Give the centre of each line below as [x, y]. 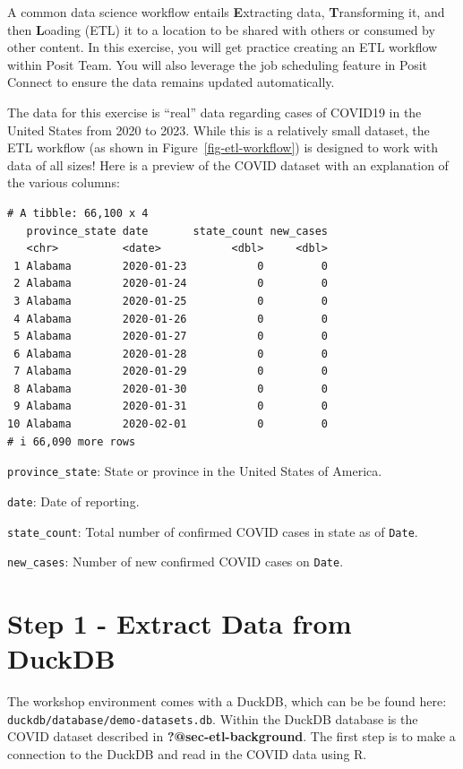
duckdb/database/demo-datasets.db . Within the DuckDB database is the [213, 718]
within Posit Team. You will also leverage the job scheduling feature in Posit [217, 64]
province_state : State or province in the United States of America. [195, 471]
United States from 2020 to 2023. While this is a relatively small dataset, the [219, 130]
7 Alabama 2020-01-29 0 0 [171, 372]
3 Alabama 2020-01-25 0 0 [171, 301]
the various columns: [64, 182]
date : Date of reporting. [73, 501]
